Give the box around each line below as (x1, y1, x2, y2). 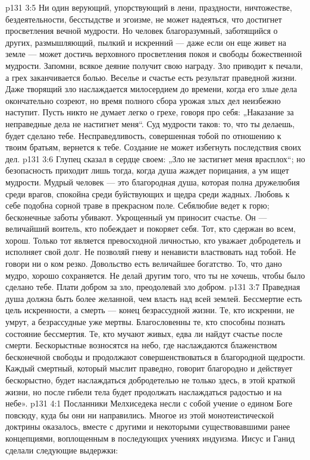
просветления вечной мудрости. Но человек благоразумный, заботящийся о (5, 24, 278, 37)
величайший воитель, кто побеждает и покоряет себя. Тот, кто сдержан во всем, (5, 222, 296, 235)
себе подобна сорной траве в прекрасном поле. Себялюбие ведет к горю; (5, 199, 270, 212)
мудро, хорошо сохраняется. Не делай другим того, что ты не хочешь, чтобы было (5, 269, 305, 281)
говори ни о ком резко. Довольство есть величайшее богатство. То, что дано (5, 257, 282, 270)
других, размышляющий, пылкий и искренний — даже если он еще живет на (5, 36, 287, 48)
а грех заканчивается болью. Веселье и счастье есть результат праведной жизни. (5, 71, 297, 83)
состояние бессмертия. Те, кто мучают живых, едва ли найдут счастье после (5, 327, 283, 339)
